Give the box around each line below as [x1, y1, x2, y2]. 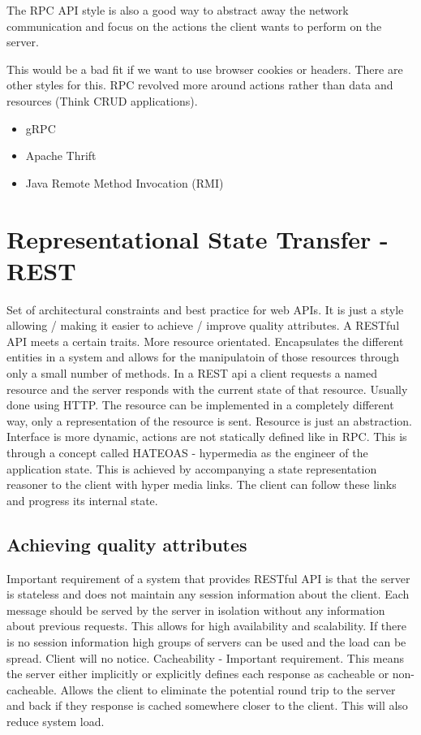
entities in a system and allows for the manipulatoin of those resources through [6, 348, 400, 365]
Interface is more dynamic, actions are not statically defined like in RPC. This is [6, 428, 407, 445]
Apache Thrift [25, 147, 97, 164]
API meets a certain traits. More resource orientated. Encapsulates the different [6, 332, 404, 349]
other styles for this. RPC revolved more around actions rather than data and [6, 76, 393, 93]
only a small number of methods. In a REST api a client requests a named [6, 365, 377, 382]
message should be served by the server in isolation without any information [6, 601, 385, 618]
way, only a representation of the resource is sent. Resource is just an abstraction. [6, 412, 412, 429]
